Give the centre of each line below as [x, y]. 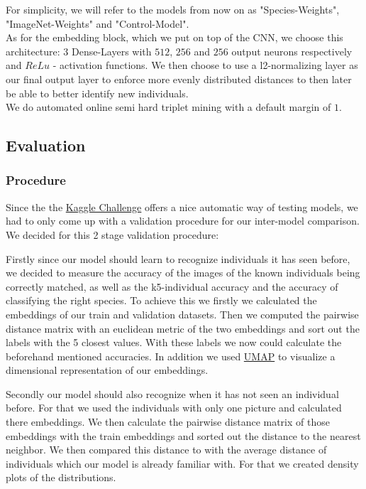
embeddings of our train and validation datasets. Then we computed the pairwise [182, 314]
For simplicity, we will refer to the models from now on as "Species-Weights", [173, 9]
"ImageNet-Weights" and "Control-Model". [98, 23]
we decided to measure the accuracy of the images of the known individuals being [183, 273]
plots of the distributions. [61, 477]
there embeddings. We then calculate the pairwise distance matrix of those [168, 422]
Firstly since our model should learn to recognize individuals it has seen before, [178, 258]
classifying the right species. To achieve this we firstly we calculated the [161, 300]
